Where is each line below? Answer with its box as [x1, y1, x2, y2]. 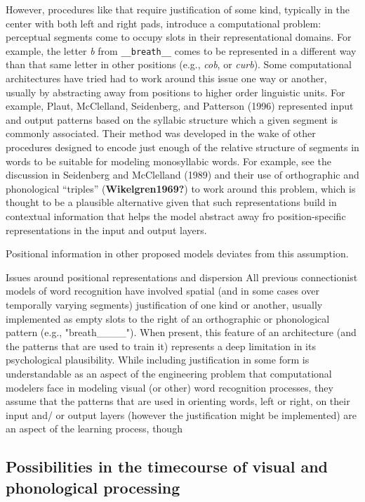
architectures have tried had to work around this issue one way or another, [6, 71, 327, 86]
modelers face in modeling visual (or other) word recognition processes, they [6, 380, 333, 394]
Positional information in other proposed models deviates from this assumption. [6, 246, 349, 261]
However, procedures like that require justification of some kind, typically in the [6, 2, 350, 16]
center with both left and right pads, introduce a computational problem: [6, 15, 321, 30]
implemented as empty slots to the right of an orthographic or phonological [6, 311, 330, 326]
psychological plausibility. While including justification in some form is [6, 352, 310, 367]
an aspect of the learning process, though [6, 421, 182, 436]
